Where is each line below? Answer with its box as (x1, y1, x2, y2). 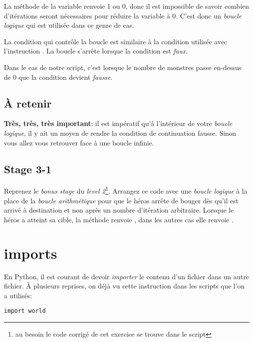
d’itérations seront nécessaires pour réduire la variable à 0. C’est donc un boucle (4, 10, 242, 20)
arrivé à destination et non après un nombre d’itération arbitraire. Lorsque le (4, 205, 234, 215)
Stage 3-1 (4, 161, 52, 176)
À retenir (4, 95, 52, 110)
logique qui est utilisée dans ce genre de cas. (4, 20, 134, 30)
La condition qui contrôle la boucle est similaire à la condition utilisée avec (4, 36, 227, 46)
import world (4, 307, 46, 315)
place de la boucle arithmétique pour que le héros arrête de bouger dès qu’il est (4, 195, 238, 205)
